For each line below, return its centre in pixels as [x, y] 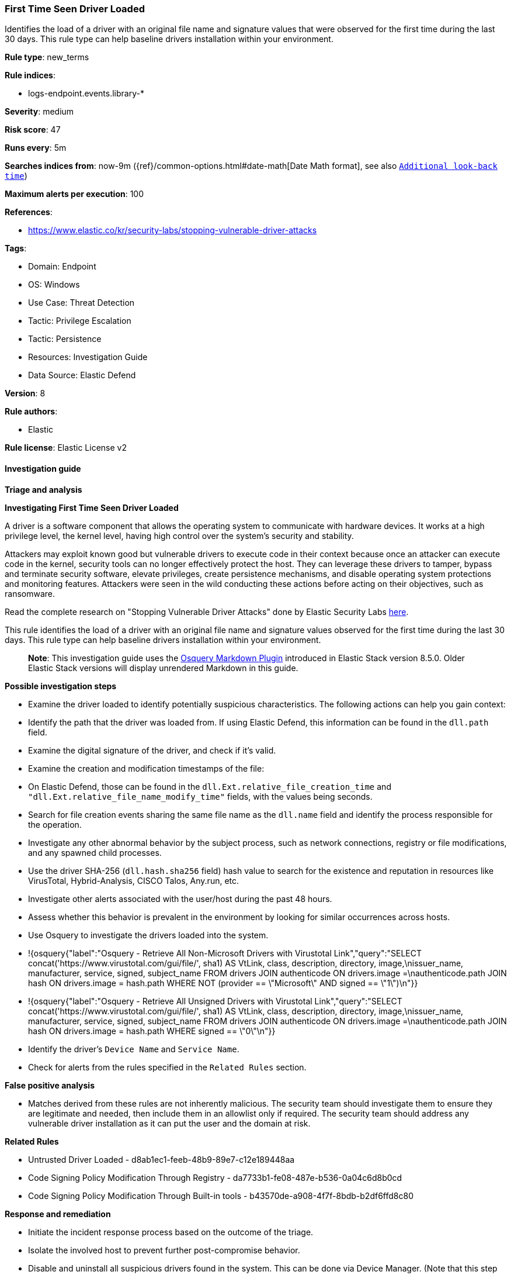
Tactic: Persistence [65, 339]
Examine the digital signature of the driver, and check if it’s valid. [152, 750]
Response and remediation [58, 1214]
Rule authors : [31, 412]
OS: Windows [54, 285]
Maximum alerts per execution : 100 [74, 194]
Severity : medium [39, 112]
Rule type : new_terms [47, 57]
